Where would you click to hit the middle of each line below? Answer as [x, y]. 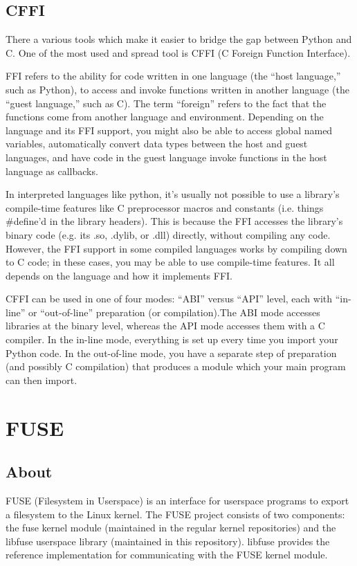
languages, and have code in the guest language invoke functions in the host [166, 157]
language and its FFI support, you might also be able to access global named [169, 130]
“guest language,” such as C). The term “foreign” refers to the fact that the [166, 103]
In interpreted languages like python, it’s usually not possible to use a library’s [173, 194]
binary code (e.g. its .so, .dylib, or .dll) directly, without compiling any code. [168, 234]
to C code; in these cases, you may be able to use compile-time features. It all [170, 262]
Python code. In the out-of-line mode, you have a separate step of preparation [171, 353]
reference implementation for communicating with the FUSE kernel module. [167, 555]
